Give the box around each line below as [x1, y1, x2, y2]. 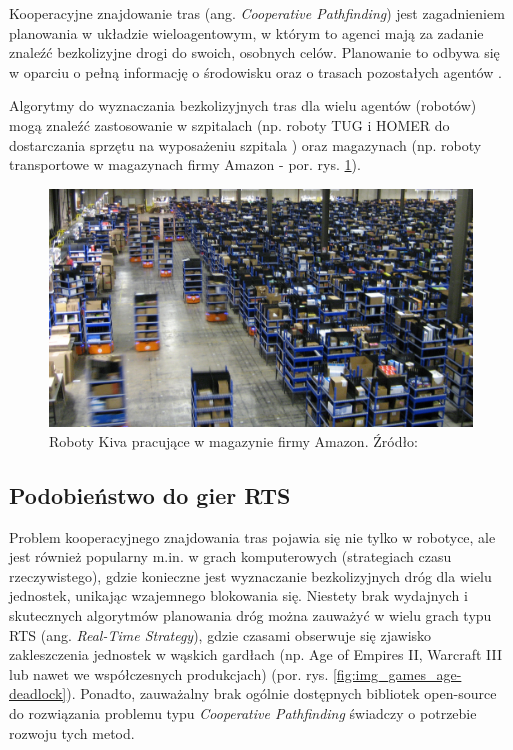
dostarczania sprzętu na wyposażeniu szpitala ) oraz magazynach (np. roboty [9, 134, 482, 155]
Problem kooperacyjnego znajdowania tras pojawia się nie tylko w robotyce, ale [9, 526, 496, 547]
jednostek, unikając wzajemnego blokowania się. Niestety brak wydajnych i [9, 585, 468, 606]
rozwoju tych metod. [9, 722, 135, 743]
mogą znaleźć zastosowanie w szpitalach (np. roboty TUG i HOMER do [9, 114, 450, 135]
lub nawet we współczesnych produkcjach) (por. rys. [9, 663, 329, 684]
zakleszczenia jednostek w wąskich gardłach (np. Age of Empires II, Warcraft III [9, 644, 502, 665]
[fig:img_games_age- [332, 663, 462, 684]
